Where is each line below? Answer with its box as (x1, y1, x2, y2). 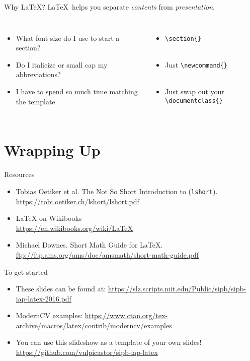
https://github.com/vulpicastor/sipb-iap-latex (16, 347, 158, 357)
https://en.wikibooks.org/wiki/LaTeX (16, 222, 133, 233)
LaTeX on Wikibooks (16, 213, 82, 223)
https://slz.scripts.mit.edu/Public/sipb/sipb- (108, 283, 246, 294)
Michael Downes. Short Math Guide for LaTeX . (16, 239, 163, 250)
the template (16, 96, 55, 106)
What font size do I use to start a (16, 32, 120, 43)
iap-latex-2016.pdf (16, 293, 71, 304)
